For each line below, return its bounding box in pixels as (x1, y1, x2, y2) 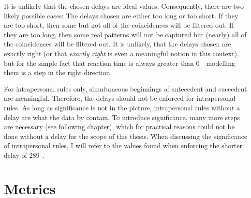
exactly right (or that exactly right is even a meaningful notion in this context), (4, 48, 239, 58)
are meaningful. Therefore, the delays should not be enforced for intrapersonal (4, 93, 236, 103)
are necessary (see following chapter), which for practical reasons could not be (4, 122, 235, 132)
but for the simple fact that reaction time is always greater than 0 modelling (4, 58, 235, 68)
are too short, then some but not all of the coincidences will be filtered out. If (4, 20, 234, 30)
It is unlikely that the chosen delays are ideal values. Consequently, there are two (4, 1, 244, 11)
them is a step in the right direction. (4, 67, 112, 77)
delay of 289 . (4, 150, 45, 160)
